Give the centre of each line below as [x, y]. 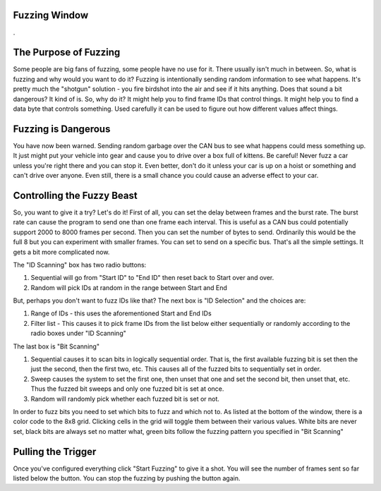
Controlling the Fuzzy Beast [75, 195]
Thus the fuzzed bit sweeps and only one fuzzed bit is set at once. [127, 389]
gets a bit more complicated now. [61, 252]
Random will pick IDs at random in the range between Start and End [129, 287]
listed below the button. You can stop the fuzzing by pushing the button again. [127, 478]
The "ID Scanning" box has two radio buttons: [80, 265]
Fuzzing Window [50, 15]
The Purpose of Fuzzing [67, 53]
